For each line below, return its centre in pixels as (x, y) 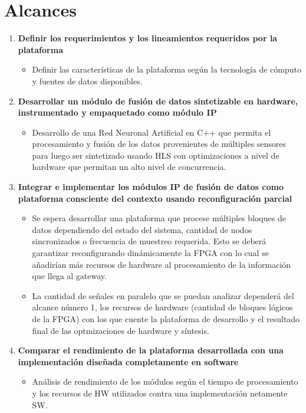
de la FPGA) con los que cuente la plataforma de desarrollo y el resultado (166, 319)
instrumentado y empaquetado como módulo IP (117, 112)
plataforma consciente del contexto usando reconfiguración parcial (155, 198)
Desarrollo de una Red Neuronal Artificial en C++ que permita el (152, 132)
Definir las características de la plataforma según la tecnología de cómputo (167, 69)
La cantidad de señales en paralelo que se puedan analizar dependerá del (163, 295)
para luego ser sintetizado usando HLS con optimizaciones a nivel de (156, 155)
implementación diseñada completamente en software (128, 361)
